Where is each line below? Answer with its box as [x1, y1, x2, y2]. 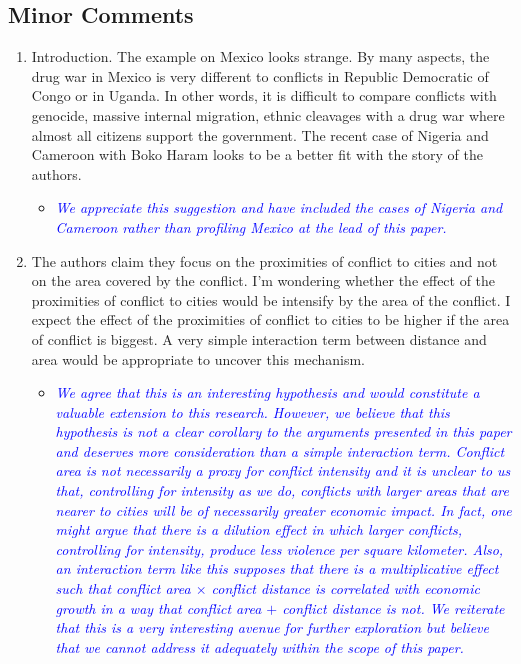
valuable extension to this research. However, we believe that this [55, 401, 450, 422]
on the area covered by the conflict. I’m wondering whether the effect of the [31, 270, 496, 291]
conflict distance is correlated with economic [211, 578, 480, 599]
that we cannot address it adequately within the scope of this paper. [55, 636, 464, 657]
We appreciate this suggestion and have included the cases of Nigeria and [55, 197, 503, 218]
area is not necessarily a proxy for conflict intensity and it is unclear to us [55, 460, 511, 481]
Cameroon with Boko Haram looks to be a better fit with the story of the [31, 144, 484, 165]
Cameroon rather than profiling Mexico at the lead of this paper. [55, 216, 447, 237]
